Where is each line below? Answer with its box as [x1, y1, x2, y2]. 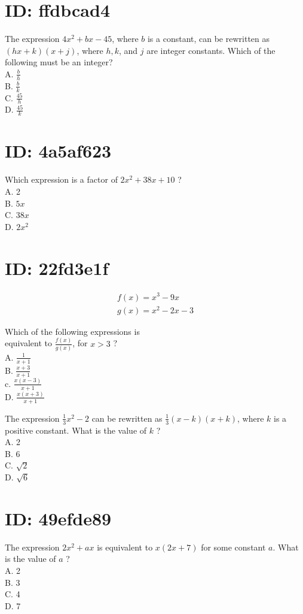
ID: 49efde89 [5, 506, 112, 530]
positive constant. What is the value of [5, 424, 147, 436]
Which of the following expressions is [5, 325, 140, 337]
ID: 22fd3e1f [5, 255, 109, 280]
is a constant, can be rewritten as [147, 32, 270, 45]
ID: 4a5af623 [5, 138, 112, 163]
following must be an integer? [5, 56, 113, 68]
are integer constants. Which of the [146, 44, 276, 56]
